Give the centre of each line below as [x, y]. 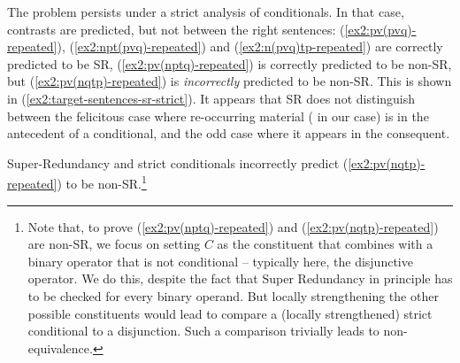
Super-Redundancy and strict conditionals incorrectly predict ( [178, 162]
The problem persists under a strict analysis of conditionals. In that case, [206, 12]
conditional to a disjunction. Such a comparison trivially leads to [203, 331]
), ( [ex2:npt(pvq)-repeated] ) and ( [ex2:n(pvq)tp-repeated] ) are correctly [250, 46]
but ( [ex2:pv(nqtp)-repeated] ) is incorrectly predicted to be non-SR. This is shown [230, 81]
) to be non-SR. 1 [102, 182]
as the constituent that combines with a [325, 244]
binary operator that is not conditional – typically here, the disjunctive [220, 261]
